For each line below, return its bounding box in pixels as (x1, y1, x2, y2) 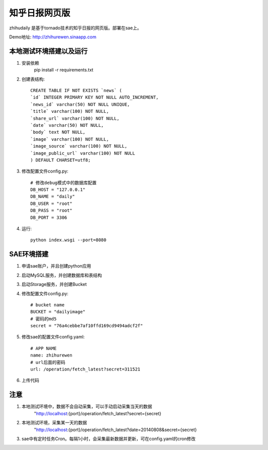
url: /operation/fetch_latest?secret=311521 (30, 366, 141, 372)
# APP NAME (30, 346, 57, 351)
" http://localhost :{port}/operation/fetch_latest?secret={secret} (34, 410, 161, 416)
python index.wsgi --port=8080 (30, 237, 107, 243)
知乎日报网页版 (9, 7, 70, 18)
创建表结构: (21, 76, 45, 82)
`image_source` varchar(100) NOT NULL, (30, 143, 128, 149)
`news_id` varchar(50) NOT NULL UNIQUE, (30, 101, 130, 107)
